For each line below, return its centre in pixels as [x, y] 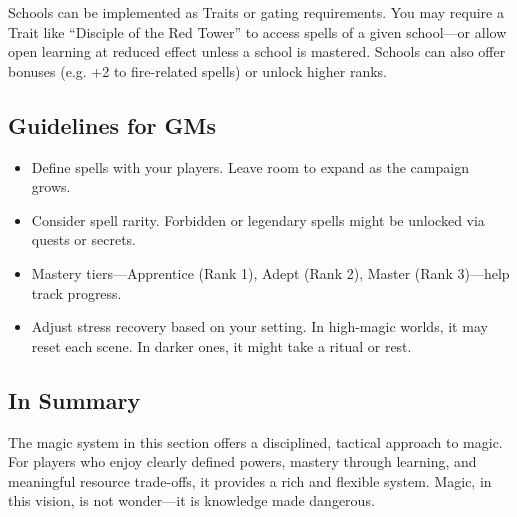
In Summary [74, 399]
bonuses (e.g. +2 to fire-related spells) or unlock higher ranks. [197, 70]
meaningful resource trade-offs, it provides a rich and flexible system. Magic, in [250, 480]
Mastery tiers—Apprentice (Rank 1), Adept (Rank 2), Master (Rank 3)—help [270, 272]
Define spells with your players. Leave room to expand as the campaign [250, 166]
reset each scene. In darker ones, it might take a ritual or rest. [221, 345]
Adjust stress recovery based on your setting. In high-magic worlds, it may [259, 326]
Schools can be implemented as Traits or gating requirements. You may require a [256, 12]
